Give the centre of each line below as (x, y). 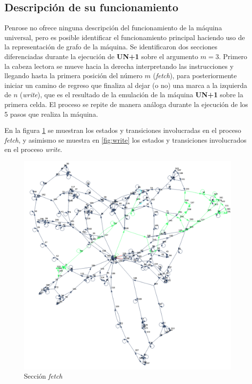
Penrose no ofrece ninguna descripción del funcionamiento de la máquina (113, 28)
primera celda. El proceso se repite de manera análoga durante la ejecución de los (126, 104)
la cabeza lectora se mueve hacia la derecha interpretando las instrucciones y (119, 66)
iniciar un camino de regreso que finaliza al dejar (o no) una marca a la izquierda (126, 85)
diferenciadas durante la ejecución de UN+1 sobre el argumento (101, 56)
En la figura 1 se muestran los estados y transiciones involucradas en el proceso (123, 130)
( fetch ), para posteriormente (195, 75)
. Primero (233, 56)
